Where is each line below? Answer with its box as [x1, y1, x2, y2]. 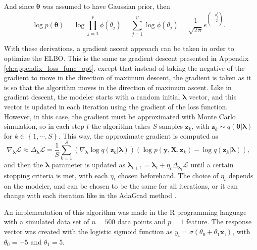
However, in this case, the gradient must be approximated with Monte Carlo [4, 111, 236, 121]
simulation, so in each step [4, 121, 84, 131]
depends [228, 170, 254, 180]
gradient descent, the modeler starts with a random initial [4, 92, 180, 102]
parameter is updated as [51, 159, 125, 170]
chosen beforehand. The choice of [118, 170, 219, 180]
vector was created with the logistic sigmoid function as [4, 226, 173, 237]
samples [159, 121, 183, 131]
